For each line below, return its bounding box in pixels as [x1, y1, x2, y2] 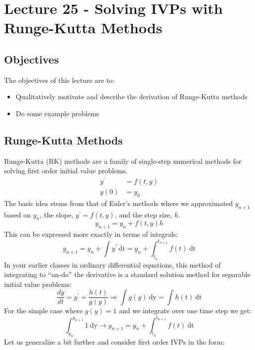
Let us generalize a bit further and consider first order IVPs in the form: [4, 337, 225, 347]
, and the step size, [114, 209, 172, 219]
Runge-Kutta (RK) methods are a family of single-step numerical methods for [4, 155, 242, 166]
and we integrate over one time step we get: [119, 305, 252, 316]
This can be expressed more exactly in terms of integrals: [4, 229, 178, 239]
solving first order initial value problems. [4, 165, 128, 176]
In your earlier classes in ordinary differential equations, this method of [4, 259, 221, 270]
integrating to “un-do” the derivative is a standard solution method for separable [4, 269, 251, 280]
